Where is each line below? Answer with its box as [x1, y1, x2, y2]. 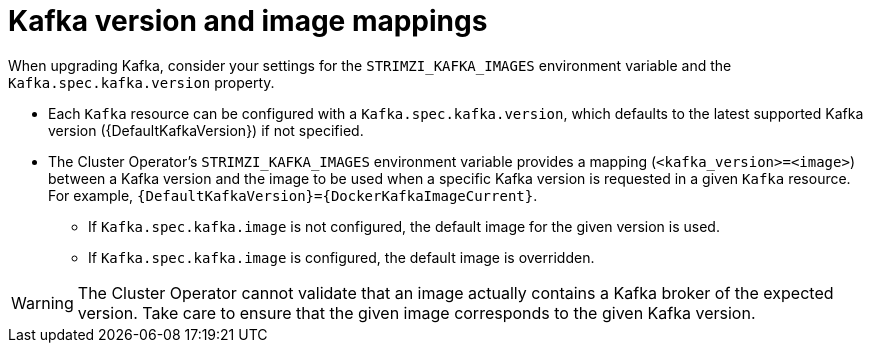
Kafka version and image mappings [8, 4, 488, 38]
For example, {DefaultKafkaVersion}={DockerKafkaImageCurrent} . [48, 186, 538, 204]
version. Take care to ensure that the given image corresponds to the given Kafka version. [77, 302, 756, 323]
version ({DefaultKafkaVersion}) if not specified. [48, 121, 364, 139]
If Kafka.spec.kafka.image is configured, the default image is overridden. [88, 248, 595, 266]
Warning [11, 292, 74, 313]
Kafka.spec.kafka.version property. [8, 73, 275, 91]
